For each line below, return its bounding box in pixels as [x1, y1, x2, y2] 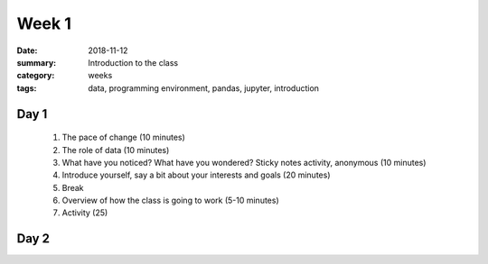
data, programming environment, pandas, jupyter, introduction [88, 82, 320, 94]
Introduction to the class [88, 57, 179, 68]
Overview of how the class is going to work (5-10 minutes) [61, 195, 279, 206]
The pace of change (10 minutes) [61, 132, 185, 143]
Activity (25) [61, 207, 108, 218]
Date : [16, 45, 38, 56]
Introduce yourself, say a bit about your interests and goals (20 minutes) [61, 169, 331, 180]
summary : [16, 57, 57, 68]
